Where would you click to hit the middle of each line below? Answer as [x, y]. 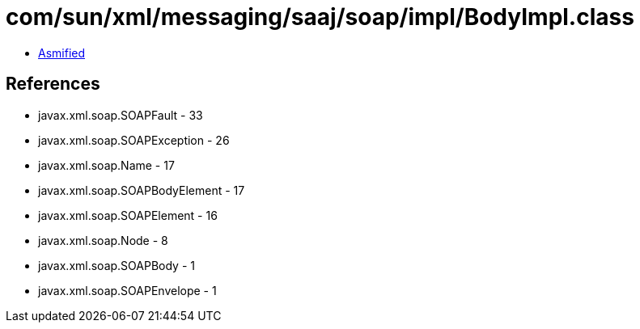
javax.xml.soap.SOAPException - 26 [134, 140]
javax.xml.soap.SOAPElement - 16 [128, 215]
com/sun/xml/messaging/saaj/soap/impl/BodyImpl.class [320, 17]
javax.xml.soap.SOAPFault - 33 [121, 115]
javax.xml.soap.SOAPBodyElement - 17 [142, 190]
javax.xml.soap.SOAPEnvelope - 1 [127, 290]
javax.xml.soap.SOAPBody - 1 [117, 265]
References [53, 84]
